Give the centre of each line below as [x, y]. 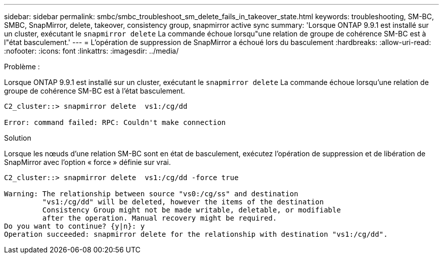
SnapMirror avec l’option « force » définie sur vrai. [87, 162]
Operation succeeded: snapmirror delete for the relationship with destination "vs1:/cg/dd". [196, 234]
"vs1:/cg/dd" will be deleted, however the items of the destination [183, 202]
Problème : [22, 67]
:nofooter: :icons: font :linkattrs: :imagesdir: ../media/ [92, 51]
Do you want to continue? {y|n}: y [75, 226]
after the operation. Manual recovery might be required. [160, 218]
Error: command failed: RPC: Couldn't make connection [115, 122]
